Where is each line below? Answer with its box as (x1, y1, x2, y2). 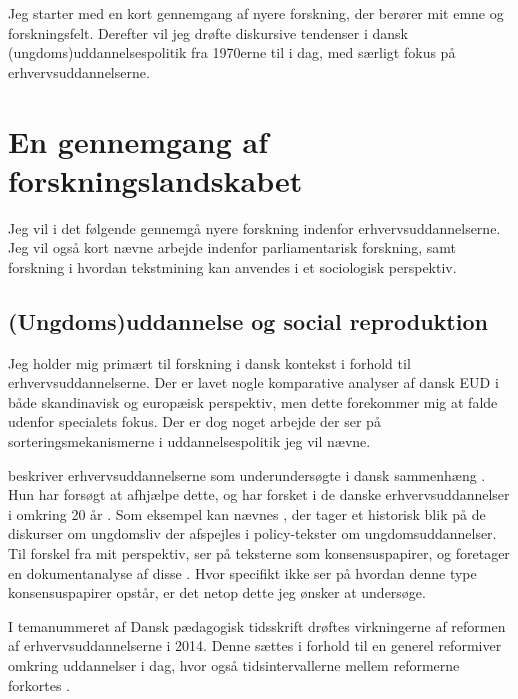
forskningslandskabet (8, 159, 303, 200)
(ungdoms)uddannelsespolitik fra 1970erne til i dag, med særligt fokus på (8, 42, 456, 63)
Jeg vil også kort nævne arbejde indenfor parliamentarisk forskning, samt (8, 237, 456, 258)
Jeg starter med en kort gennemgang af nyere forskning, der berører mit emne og (8, 3, 504, 23)
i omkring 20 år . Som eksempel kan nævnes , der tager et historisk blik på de (8, 503, 486, 524)
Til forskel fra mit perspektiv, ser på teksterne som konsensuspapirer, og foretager (8, 543, 510, 564)
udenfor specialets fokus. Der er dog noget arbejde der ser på (8, 411, 381, 432)
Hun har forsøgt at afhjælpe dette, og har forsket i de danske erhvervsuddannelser (8, 484, 510, 505)
